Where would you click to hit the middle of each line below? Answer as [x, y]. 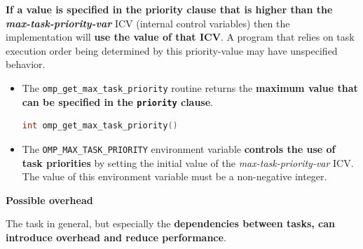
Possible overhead [49, 200]
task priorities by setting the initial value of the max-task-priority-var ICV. [188, 162]
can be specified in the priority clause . [118, 101]
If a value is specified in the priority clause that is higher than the [169, 9]
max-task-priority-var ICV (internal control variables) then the [148, 23]
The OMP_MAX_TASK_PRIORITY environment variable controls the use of [179, 148]
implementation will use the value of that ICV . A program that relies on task [180, 37]
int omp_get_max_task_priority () [100, 126]
